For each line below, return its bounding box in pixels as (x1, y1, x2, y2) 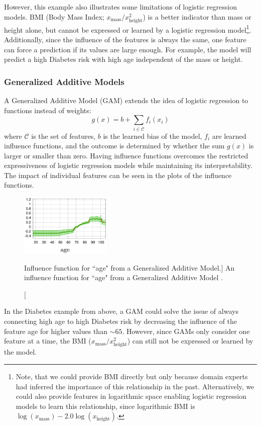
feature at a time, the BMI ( (4, 335, 91, 346)
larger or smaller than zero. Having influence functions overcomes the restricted (4, 150, 248, 160)
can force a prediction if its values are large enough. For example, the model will (4, 44, 251, 54)
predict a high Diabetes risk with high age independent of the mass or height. (4, 54, 243, 64)
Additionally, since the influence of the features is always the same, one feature (4, 34, 246, 44)
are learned (212, 130, 246, 141)
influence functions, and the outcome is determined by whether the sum (4, 140, 225, 151)
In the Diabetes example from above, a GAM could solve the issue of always (4, 306, 238, 316)
